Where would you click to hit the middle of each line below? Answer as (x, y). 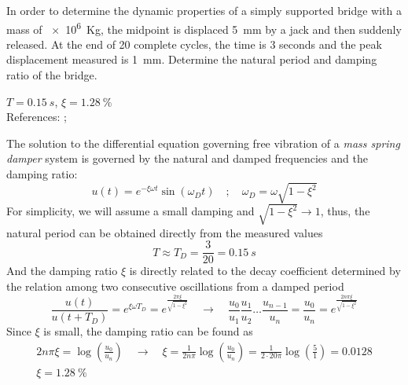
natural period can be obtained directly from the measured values (165, 232)
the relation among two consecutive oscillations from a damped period (175, 286)
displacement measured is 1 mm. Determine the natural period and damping (192, 59)
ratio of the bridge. (52, 75)
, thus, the (345, 211)
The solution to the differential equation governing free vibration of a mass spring (203, 143)
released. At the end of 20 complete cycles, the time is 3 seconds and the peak (194, 44)
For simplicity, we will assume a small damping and (130, 211)
